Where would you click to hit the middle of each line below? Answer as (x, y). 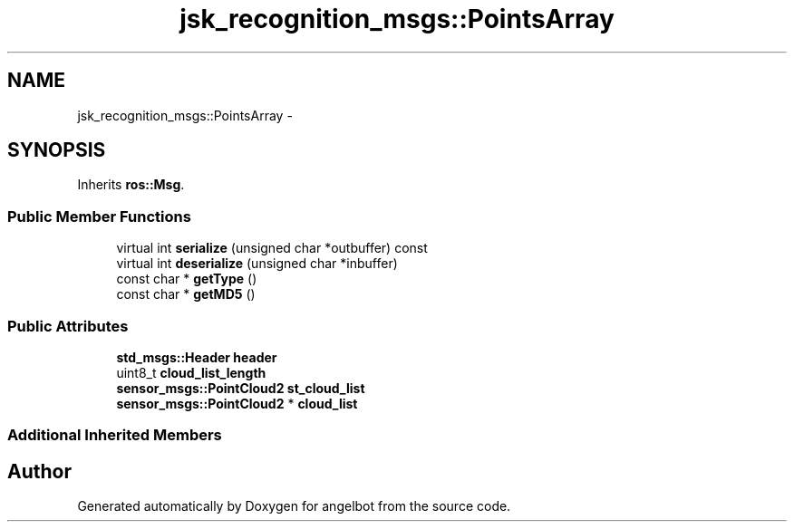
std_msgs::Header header (197, 357)
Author (39, 471)
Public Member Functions (99, 216)
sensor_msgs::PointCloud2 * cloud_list (237, 403)
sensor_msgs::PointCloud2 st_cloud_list (241, 388)
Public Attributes (68, 326)
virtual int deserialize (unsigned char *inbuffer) (257, 264)
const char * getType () (187, 279)
